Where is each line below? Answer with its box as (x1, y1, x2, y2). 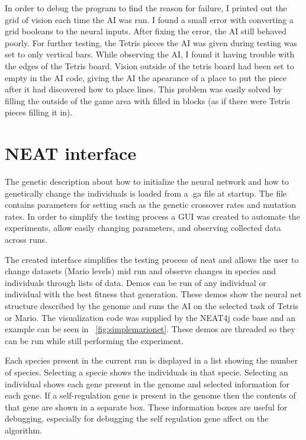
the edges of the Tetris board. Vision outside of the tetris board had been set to (5, 59, 294, 72)
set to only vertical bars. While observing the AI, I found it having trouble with (5, 48, 295, 60)
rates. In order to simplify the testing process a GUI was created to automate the (5, 210, 300, 222)
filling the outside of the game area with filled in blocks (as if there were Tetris (5, 94, 291, 107)
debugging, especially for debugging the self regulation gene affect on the (5, 412, 269, 425)
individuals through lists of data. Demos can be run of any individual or (5, 276, 266, 288)
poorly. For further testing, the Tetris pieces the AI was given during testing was (5, 36, 298, 49)
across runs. (5, 233, 47, 246)
